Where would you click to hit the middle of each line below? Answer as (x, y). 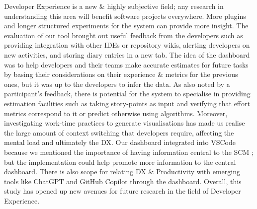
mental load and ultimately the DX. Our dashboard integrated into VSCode (120, 142)
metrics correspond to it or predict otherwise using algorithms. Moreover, (116, 113)
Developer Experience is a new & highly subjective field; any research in (114, 6)
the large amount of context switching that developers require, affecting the (119, 132)
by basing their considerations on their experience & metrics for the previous (121, 74)
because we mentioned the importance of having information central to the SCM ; (129, 152)
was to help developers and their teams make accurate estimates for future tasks (126, 64)
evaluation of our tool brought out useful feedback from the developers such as (124, 35)
